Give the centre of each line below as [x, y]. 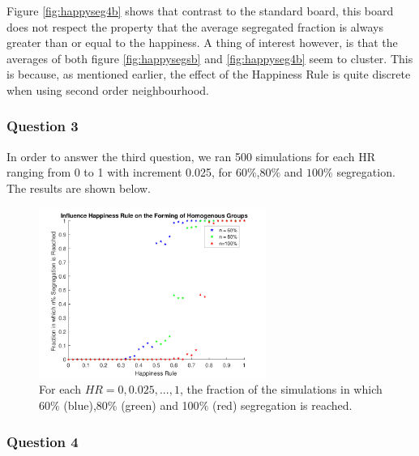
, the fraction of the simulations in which [281, 389]
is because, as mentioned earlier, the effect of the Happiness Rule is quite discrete [209, 74]
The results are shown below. [79, 188]
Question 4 [43, 441]
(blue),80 [86, 405]
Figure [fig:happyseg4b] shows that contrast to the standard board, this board [200, 11]
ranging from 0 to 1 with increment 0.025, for [120, 172]
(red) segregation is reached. [282, 405]
